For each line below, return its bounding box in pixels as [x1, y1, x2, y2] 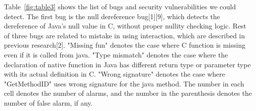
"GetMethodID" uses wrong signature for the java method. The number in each [4, 78, 244, 88]
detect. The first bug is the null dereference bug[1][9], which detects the [4, 11, 220, 21]
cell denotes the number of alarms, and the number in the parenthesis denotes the [4, 88, 252, 98]
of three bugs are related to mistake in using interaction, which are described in [4, 30, 245, 40]
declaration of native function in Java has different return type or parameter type [4, 59, 251, 69]
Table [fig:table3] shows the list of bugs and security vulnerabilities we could [4, 1, 236, 11]
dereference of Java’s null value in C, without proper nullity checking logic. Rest [4, 21, 247, 31]
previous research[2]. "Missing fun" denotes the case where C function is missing [4, 40, 246, 50]
